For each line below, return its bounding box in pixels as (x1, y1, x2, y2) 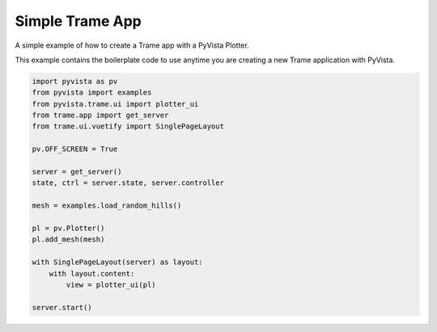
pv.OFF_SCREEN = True (32, 145, 118, 153)
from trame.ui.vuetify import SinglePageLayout (32, 122, 224, 131)
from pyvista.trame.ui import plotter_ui (32, 99, 199, 108)
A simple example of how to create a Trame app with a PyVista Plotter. (15, 40, 250, 50)
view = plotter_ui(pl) (66, 279, 157, 289)
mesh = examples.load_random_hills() (32, 201, 182, 210)
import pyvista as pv (32, 77, 118, 86)
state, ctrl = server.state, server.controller (32, 179, 224, 187)
